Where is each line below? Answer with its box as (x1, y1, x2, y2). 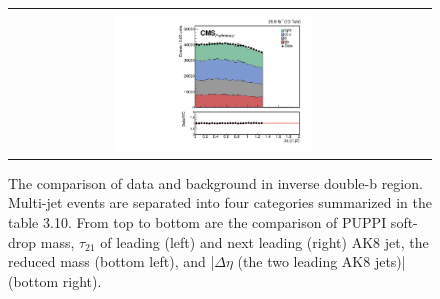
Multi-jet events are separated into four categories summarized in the (8, 192, 432, 213)
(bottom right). (8, 270, 102, 291)
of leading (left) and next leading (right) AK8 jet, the (100, 231, 429, 252)
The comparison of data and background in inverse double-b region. (8, 172, 423, 193)
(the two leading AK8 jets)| (237, 251, 406, 272)
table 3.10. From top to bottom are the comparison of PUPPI (8, 211, 387, 232)
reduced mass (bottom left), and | (8, 251, 215, 272)
